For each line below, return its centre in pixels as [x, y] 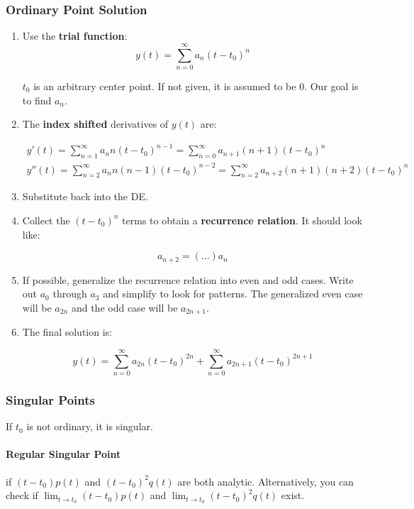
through [70, 294]
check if [22, 495]
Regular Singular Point [63, 454]
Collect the [46, 220]
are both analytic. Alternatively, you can [265, 481]
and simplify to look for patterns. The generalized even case [233, 294]
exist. [293, 495]
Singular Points [50, 399]
